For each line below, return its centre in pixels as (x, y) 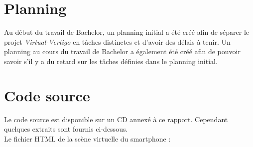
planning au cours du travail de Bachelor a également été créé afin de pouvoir (122, 51)
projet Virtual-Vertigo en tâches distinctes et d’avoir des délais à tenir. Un (117, 41)
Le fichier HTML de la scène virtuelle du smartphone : (87, 138)
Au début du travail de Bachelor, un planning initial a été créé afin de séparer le (127, 32)
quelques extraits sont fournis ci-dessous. (66, 129)
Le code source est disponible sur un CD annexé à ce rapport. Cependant (116, 119)
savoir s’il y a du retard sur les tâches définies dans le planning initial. (111, 61)
